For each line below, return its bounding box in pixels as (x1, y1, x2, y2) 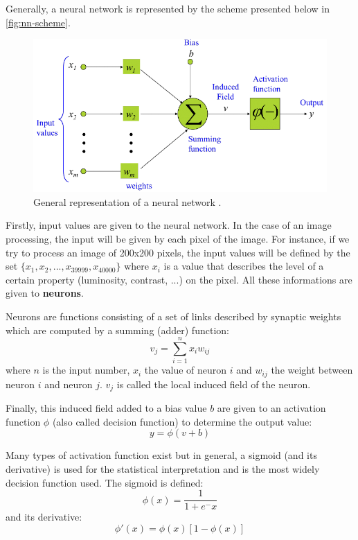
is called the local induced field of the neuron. (116, 376, 311, 391)
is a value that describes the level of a (163, 259, 324, 273)
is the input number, (42, 363, 130, 377)
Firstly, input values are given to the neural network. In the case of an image (6, 218, 332, 232)
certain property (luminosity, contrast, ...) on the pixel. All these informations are (6, 272, 352, 286)
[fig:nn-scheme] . (6, 15, 71, 29)
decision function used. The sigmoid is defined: (6, 475, 204, 489)
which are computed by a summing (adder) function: (6, 322, 229, 337)
